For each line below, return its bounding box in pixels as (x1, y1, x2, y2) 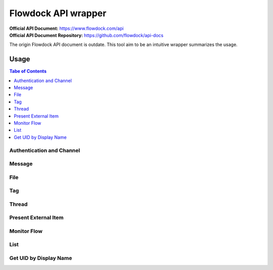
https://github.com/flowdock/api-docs (83, 32, 164, 38)
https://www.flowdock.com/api (59, 25, 124, 31)
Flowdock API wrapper (9, 8, 107, 19)
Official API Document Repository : (9, 32, 83, 38)
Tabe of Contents (9, 68, 47, 74)
